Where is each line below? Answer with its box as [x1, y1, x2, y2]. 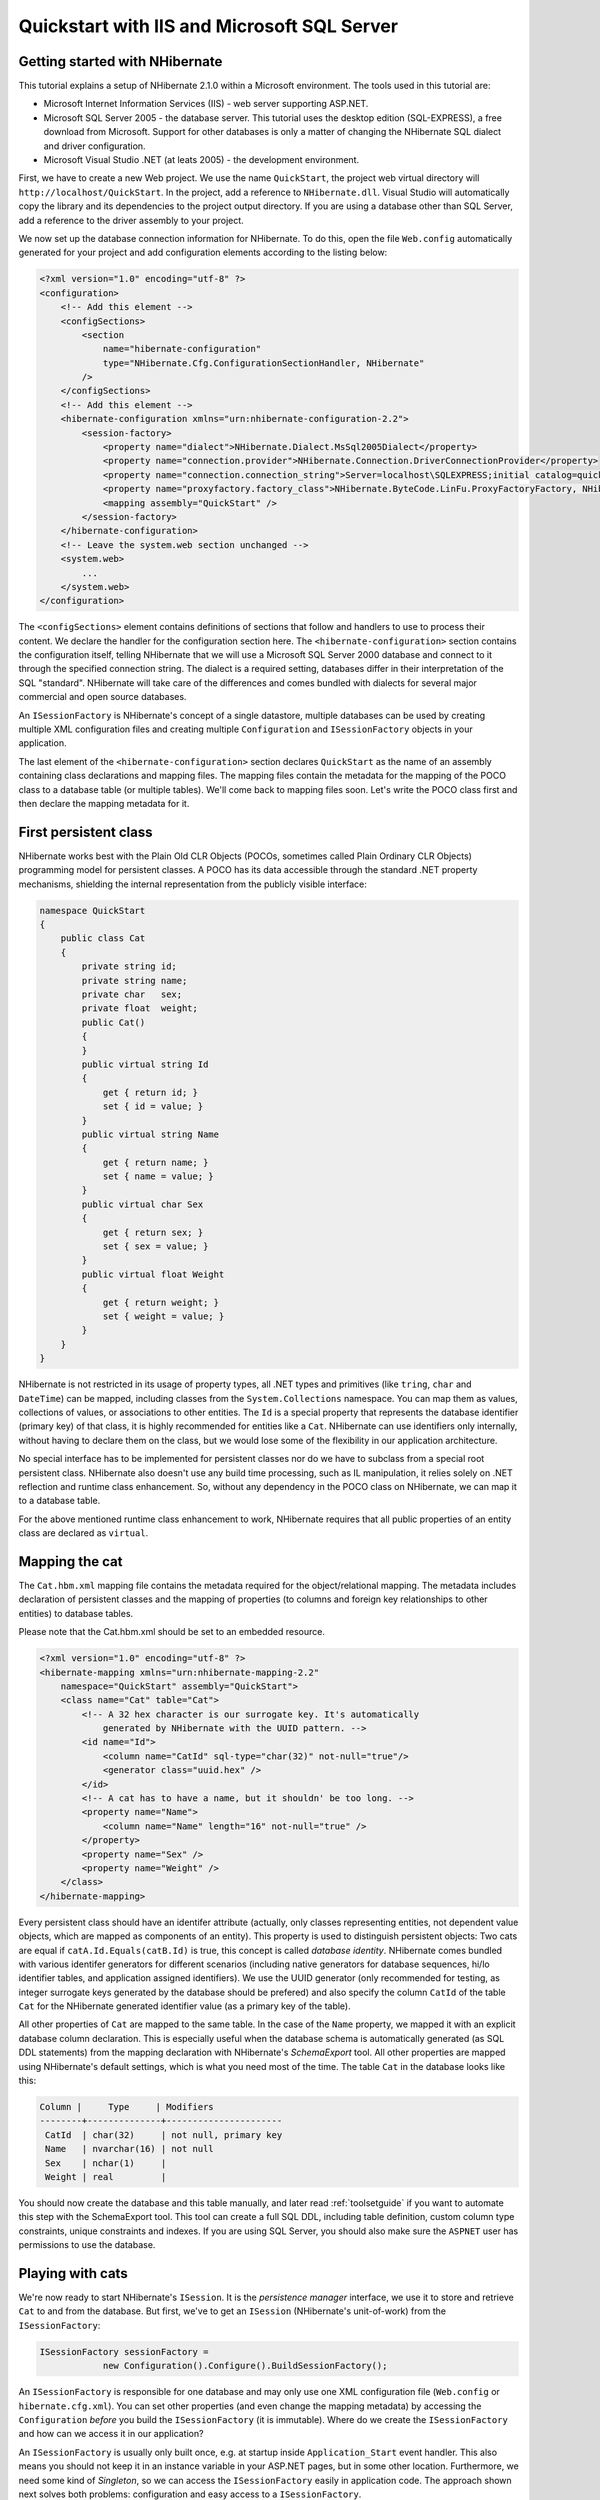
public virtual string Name [81, 1128, 220, 1140]
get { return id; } [102, 1086, 199, 1098]
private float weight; [81, 1003, 199, 1014]
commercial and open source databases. [18, 691, 187, 703]
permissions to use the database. [18, 2239, 156, 2251]
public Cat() [81, 1016, 146, 1028]
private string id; [81, 961, 177, 972]
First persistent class [18, 823, 153, 840]
